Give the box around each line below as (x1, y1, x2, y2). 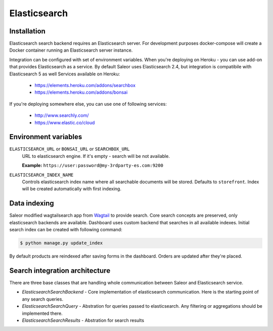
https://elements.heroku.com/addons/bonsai (34, 89, 128, 96)
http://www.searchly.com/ (34, 112, 89, 118)
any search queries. (22, 296, 63, 302)
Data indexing (9, 199, 54, 208)
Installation (9, 27, 45, 35)
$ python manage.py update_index (20, 240, 103, 246)
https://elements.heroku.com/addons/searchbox (34, 82, 136, 89)
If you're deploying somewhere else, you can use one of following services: (9, 101, 167, 107)
